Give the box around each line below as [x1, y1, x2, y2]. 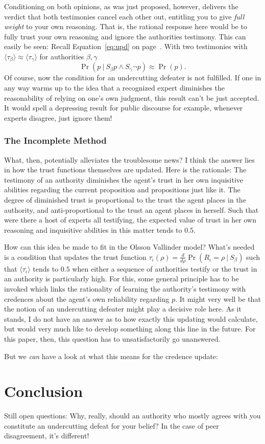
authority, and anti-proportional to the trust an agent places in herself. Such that [4, 204, 259, 215]
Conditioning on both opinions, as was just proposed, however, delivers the [4, 1, 238, 11]
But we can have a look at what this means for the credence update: [4, 350, 218, 361]
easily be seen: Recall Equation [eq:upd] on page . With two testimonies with [4, 41, 248, 52]
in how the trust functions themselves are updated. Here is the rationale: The [4, 164, 247, 175]
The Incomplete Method [4, 134, 107, 147]
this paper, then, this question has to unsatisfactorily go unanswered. [4, 333, 221, 344]
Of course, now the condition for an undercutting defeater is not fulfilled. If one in [4, 72, 261, 83]
